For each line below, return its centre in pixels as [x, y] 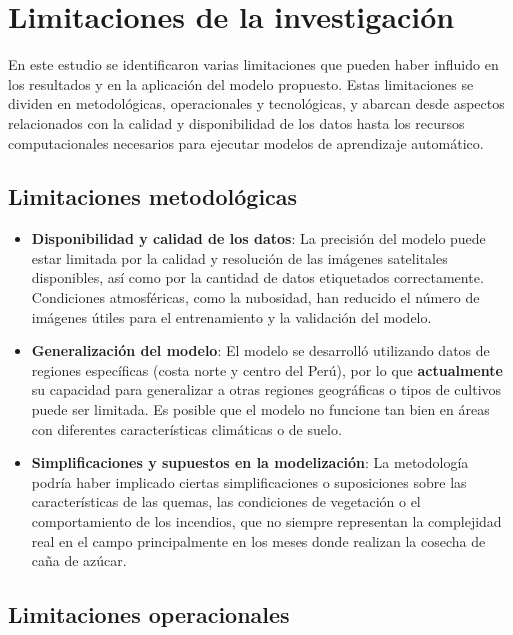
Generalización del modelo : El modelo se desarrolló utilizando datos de [260, 350]
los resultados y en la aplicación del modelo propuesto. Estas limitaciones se [241, 83]
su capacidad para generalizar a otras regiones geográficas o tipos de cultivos [266, 389]
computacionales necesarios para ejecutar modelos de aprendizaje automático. [246, 142]
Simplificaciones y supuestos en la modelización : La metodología [250, 462]
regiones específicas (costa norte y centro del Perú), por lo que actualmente [267, 369]
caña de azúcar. [79, 560]
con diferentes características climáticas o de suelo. [186, 428]
